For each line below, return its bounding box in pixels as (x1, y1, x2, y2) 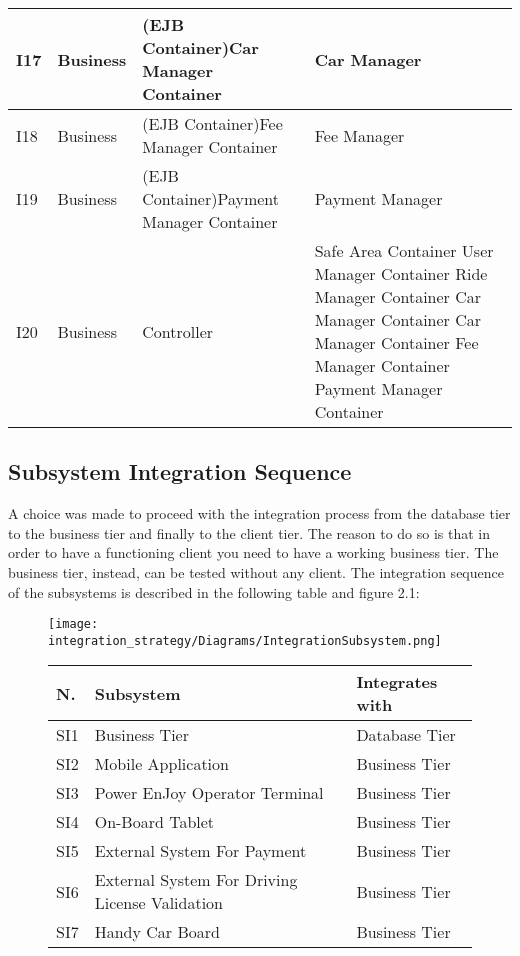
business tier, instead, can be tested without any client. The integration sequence (8, 561, 504, 582)
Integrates (356, 670, 438, 694)
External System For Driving (94, 868, 298, 892)
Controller (142, 319, 214, 343)
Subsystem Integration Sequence (8, 456, 352, 487)
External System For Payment (94, 839, 307, 863)
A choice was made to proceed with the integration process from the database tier (8, 503, 511, 524)
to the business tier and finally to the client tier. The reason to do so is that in (8, 522, 491, 543)
